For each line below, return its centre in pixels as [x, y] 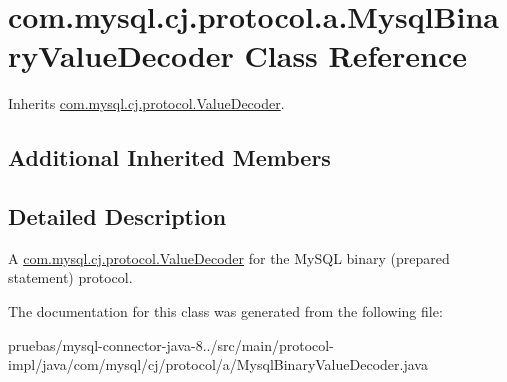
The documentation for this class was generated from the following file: [225, 311]
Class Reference [356, 55]
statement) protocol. [70, 277]
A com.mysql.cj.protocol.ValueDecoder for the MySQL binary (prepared [229, 257]
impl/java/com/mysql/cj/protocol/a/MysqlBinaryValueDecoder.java [218, 364]
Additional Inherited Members [169, 157]
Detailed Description [117, 216]
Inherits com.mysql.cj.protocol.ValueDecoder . [146, 103]
